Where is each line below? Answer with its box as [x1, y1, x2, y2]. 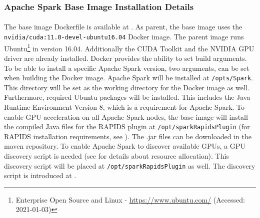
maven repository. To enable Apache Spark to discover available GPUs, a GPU [4, 141, 245, 151]
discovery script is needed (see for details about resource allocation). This [4, 151, 229, 161]
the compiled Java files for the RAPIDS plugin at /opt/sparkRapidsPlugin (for [4, 121, 250, 132]
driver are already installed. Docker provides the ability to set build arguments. [4, 52, 247, 63]
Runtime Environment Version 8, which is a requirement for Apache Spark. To [4, 101, 245, 112]
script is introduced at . [4, 170, 76, 181]
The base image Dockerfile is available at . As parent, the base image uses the [4, 21, 242, 32]
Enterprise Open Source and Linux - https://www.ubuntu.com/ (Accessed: [15, 194, 245, 205]
